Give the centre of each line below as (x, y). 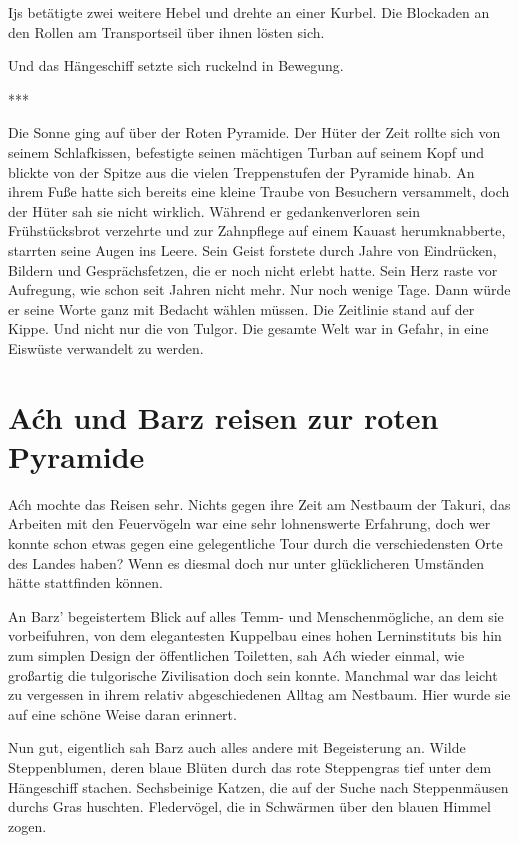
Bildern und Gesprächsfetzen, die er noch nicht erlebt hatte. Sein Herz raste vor (253, 269)
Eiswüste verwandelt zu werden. (106, 347)
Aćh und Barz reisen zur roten (223, 416)
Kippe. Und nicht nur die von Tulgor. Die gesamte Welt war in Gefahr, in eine (248, 328)
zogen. (27, 825)
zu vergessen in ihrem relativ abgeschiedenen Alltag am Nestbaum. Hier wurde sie (259, 694)
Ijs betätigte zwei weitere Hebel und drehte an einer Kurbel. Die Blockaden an (249, 12)
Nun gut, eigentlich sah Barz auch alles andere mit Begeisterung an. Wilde (237, 747)
